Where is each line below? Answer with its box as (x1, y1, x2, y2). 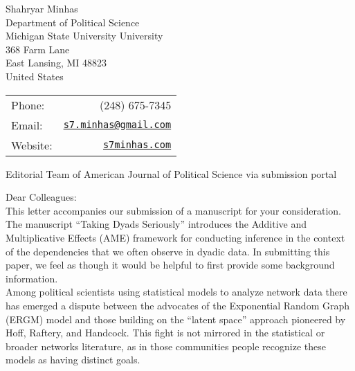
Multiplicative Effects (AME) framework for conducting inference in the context (6, 230, 345, 244)
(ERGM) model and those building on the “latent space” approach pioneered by (6, 311, 346, 326)
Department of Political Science (6, 15, 140, 29)
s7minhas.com (102, 139, 172, 151)
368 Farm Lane (6, 42, 70, 56)
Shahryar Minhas (6, 1, 78, 15)
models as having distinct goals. (6, 352, 140, 367)
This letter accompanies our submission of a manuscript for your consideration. (6, 203, 341, 217)
